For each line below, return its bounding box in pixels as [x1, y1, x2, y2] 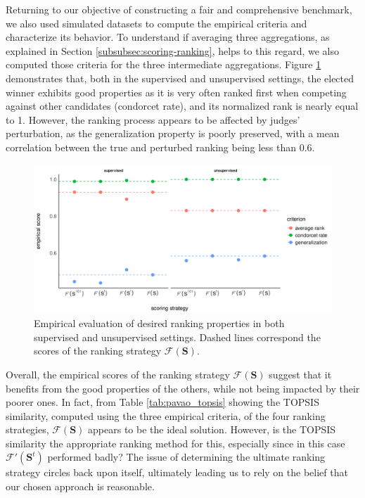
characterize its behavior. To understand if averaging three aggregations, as [6, 30, 330, 44]
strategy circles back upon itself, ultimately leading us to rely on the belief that [6, 465, 348, 480]
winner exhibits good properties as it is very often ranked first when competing [6, 84, 347, 99]
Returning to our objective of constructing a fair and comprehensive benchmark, [6, 2, 352, 16]
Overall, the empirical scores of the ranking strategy [6, 366, 230, 381]
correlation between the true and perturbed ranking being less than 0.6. [6, 139, 315, 154]
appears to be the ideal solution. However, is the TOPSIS [88, 422, 336, 437]
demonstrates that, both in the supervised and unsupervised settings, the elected [6, 70, 354, 85]
